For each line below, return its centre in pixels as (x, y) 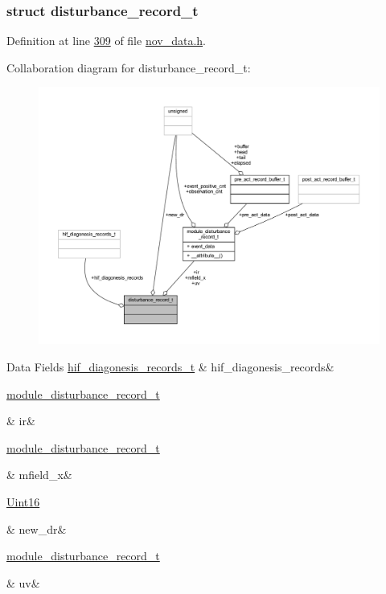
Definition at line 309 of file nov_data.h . (106, 41)
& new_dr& (37, 528)
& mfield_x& (39, 475)
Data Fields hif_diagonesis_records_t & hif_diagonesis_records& (170, 367)
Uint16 (23, 502)
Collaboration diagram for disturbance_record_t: (129, 67)
